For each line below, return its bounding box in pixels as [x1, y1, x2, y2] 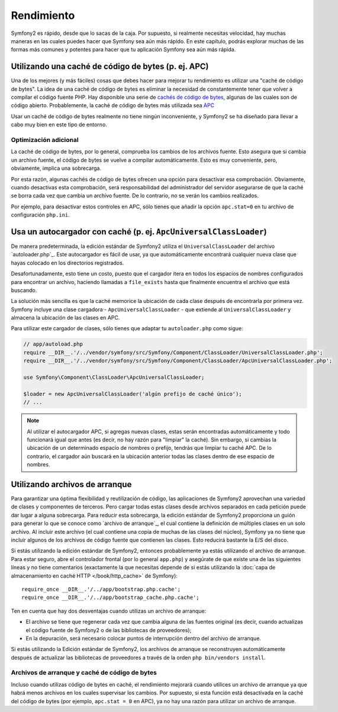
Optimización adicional [11, 136, 79, 144]
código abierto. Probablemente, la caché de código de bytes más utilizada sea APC [11, 102, 215, 109]
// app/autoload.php [23, 341, 83, 347]
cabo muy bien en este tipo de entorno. [11, 121, 108, 128]
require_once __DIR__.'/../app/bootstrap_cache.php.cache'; [21, 594, 199, 601]
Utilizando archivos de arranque [11, 479, 132, 489]
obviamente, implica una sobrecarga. [11, 165, 102, 172]
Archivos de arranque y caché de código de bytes [11, 669, 157, 677]
